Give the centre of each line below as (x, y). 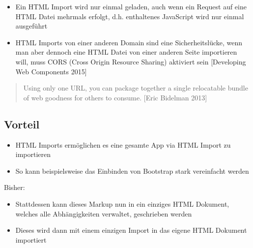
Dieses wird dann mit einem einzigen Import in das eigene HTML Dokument (131, 230)
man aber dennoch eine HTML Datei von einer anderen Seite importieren (126, 52)
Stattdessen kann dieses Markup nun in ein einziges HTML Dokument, (122, 203)
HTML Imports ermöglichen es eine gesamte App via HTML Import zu (123, 144)
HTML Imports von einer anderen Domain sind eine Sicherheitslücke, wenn (129, 42)
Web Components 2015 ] (51, 71)
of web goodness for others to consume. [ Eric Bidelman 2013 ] (115, 97)
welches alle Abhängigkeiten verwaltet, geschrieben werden (104, 213)
